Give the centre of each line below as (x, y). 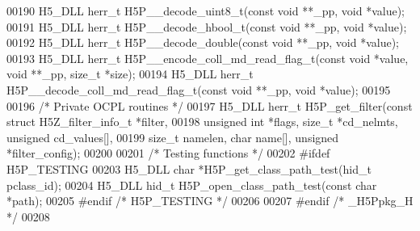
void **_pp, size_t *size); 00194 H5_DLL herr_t (130, 74)
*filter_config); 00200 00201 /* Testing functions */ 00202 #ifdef (168, 153)
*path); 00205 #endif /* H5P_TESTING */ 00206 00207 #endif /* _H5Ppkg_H (210, 201)
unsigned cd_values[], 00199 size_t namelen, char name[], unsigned (173, 137)
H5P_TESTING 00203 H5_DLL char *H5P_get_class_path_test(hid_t (189, 168)
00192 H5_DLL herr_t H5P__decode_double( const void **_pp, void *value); (203, 42)
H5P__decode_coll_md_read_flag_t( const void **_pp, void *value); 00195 (199, 89)
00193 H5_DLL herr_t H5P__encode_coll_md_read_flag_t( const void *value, (208, 58)
